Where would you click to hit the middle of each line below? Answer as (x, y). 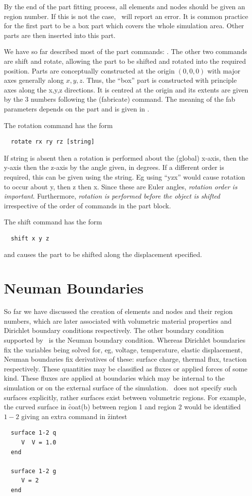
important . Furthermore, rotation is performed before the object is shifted (112, 196)
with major (224, 70)
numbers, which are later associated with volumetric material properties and (118, 321)
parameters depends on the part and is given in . (77, 108)
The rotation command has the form (58, 125)
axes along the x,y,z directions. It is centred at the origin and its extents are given (126, 89)
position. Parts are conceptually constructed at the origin (89, 70)
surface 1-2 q (34, 433)
